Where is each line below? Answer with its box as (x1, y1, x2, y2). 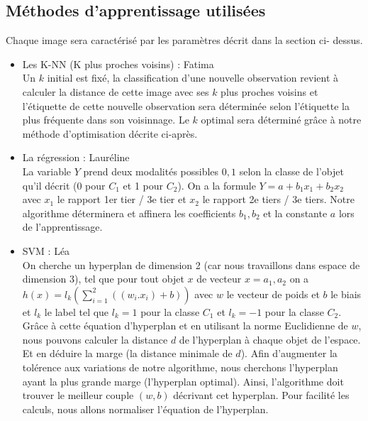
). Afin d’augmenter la (240, 346, 338, 361)
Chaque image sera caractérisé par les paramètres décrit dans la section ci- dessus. (6, 33, 363, 48)
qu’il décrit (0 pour (22, 177, 106, 192)
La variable (22, 163, 72, 178)
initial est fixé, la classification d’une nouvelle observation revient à (47, 70, 338, 85)
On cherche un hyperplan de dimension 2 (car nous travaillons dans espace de (22, 257, 360, 272)
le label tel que (44, 304, 109, 319)
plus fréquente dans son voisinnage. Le (22, 112, 189, 127)
